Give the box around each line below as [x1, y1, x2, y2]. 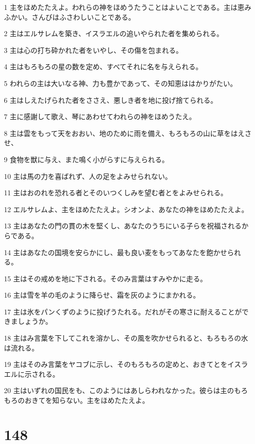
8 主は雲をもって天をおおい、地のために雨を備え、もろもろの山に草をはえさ [4, 128, 252, 138]
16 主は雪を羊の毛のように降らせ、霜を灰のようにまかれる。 [4, 290, 200, 300]
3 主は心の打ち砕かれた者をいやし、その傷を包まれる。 [4, 44, 183, 55]
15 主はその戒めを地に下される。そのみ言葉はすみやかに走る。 [4, 273, 207, 283]
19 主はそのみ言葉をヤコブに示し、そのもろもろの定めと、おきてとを [4, 359, 228, 369]
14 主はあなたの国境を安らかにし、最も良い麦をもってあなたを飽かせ [4, 247, 227, 257]
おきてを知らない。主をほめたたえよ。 [24, 395, 149, 405]
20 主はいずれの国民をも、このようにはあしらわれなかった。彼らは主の [4, 385, 234, 396]
